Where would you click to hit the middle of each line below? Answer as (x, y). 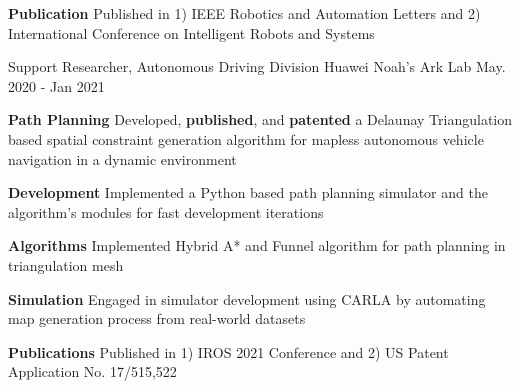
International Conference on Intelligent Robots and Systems (191, 32)
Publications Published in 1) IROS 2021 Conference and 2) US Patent (228, 351)
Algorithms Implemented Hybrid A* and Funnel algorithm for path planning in (257, 245)
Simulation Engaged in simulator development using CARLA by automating (247, 298)
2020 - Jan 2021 (56, 85)
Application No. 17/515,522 (92, 371)
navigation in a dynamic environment (122, 158)
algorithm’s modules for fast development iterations (166, 211)
